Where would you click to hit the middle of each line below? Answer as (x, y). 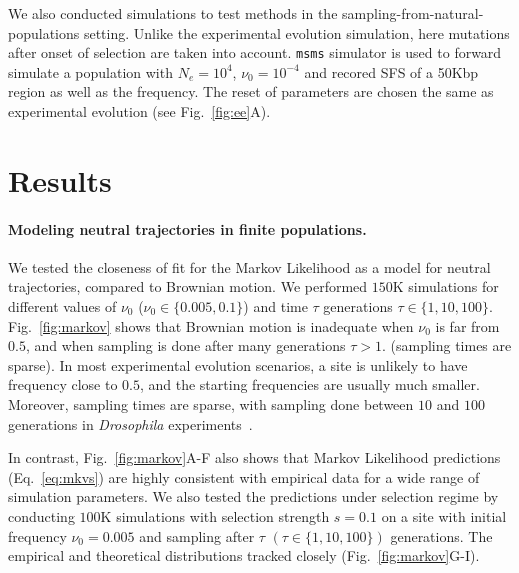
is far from (467, 325)
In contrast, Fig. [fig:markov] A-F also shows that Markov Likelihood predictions (254, 457)
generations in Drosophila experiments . (130, 423)
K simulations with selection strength (215, 515)
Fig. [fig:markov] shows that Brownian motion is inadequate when (211, 325)
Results (60, 179)
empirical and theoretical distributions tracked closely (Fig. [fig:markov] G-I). (244, 555)
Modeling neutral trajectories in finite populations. (187, 228)
